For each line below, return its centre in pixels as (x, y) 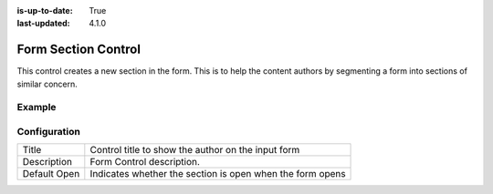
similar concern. (47, 84)
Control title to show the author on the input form (195, 150)
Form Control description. (145, 162)
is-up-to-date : (45, 10)
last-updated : (43, 24)
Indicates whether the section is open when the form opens (218, 174)
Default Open (51, 174)
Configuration (49, 132)
